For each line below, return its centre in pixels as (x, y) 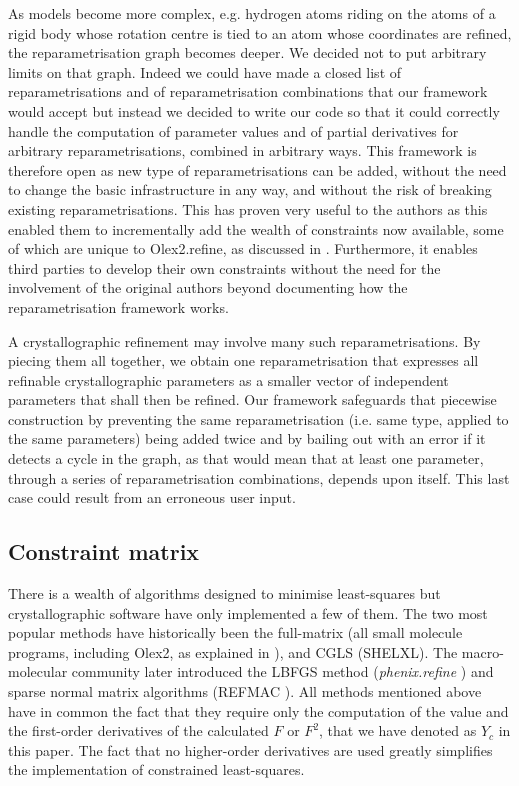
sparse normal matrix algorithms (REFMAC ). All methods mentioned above (245, 691)
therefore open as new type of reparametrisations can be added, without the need (257, 169)
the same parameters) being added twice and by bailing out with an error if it (247, 438)
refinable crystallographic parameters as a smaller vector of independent (228, 379)
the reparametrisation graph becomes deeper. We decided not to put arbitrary (247, 52)
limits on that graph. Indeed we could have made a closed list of (205, 71)
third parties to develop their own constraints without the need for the (224, 267)
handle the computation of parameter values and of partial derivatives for (233, 130)
